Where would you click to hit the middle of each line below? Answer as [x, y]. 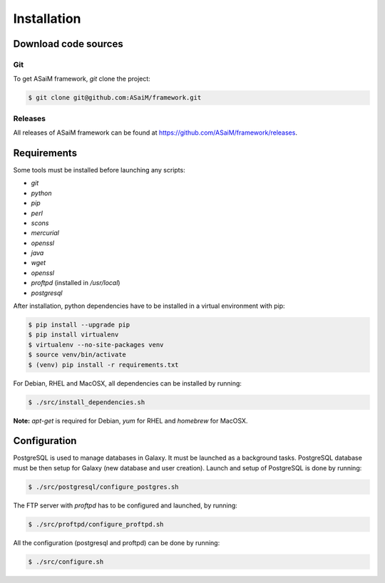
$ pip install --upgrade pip [79, 325]
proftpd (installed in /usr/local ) [76, 283]
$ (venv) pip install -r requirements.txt [103, 365]
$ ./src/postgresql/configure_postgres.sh [103, 487]
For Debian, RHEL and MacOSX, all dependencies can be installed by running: [128, 383]
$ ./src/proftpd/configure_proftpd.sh [96, 524]
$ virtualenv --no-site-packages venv [96, 345]
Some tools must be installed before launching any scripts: [99, 170]
